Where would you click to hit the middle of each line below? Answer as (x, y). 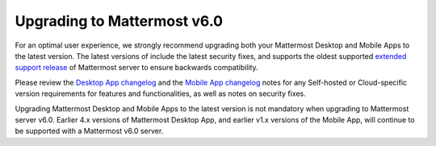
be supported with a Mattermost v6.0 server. (89, 131)
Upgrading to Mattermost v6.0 (119, 21)
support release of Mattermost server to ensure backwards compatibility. (136, 68)
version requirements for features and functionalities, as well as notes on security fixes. (160, 94)
